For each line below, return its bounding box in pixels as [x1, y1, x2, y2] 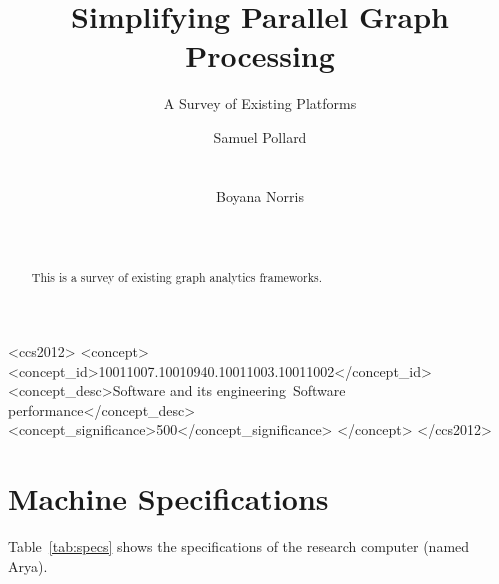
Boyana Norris [216, 185, 304, 206]
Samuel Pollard [213, 126, 307, 147]
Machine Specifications [8, 478, 329, 519]
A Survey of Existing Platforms [163, 93, 357, 114]
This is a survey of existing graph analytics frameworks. [31, 269, 322, 286]
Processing [185, 35, 335, 76]
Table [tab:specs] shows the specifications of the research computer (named [8, 536, 470, 557]
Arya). [8, 555, 48, 576]
